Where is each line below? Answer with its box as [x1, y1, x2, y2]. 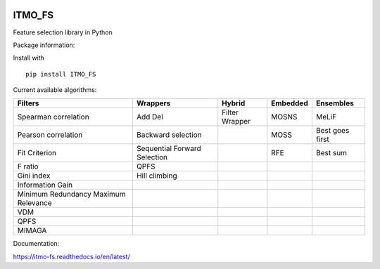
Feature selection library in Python [13, 28, 113, 37]
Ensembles [315, 98, 355, 108]
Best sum [315, 148, 348, 158]
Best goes [315, 126, 350, 136]
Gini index [17, 171, 51, 181]
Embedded [271, 98, 309, 108]
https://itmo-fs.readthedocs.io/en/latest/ [13, 252, 130, 261]
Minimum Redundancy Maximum [17, 190, 126, 199]
